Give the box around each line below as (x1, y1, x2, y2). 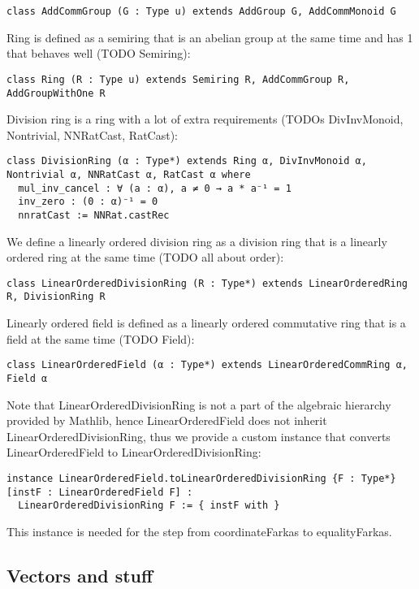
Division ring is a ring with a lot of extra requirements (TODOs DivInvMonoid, (6, 110, 404, 128)
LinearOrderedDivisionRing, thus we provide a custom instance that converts (6, 427, 391, 444)
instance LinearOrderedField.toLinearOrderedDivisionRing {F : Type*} (6, 473, 396, 484)
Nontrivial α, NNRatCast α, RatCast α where (6, 169, 251, 180)
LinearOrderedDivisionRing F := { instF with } (18, 500, 280, 512)
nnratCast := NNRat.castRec (18, 209, 170, 221)
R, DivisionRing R (6, 291, 106, 303)
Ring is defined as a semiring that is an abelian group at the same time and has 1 (6, 28, 413, 45)
